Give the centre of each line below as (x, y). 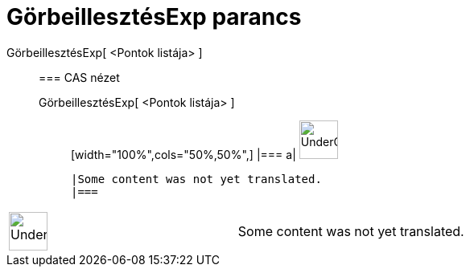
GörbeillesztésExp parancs (154, 17)
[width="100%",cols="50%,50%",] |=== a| (183, 154)
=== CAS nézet (79, 77)
